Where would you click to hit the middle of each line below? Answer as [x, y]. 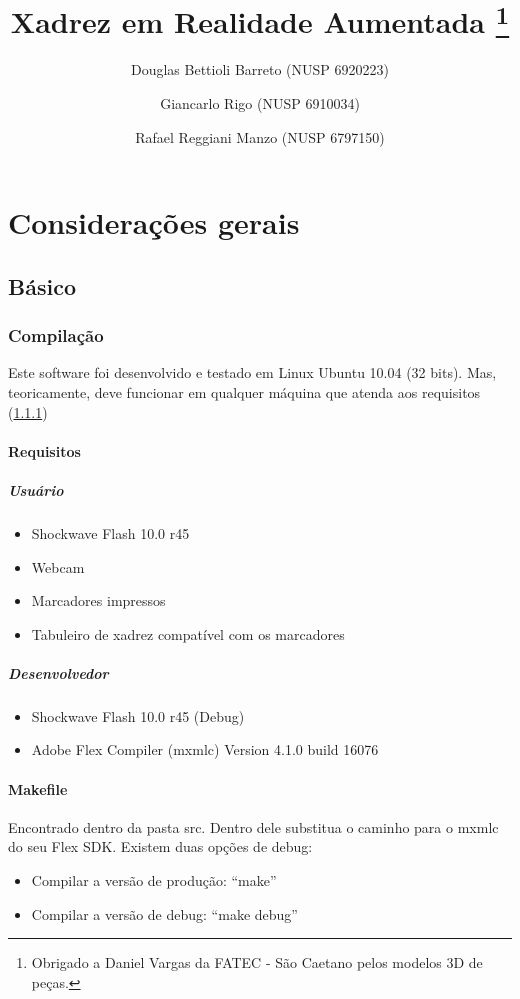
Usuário [36, 489]
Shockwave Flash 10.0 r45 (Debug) [138, 715]
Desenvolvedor [58, 672]
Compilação [56, 335]
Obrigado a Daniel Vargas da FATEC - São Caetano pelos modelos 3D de [257, 962]
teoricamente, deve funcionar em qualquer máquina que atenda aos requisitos [244, 392]
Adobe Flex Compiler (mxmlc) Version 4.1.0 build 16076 [205, 749]
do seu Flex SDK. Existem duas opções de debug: [160, 846]
